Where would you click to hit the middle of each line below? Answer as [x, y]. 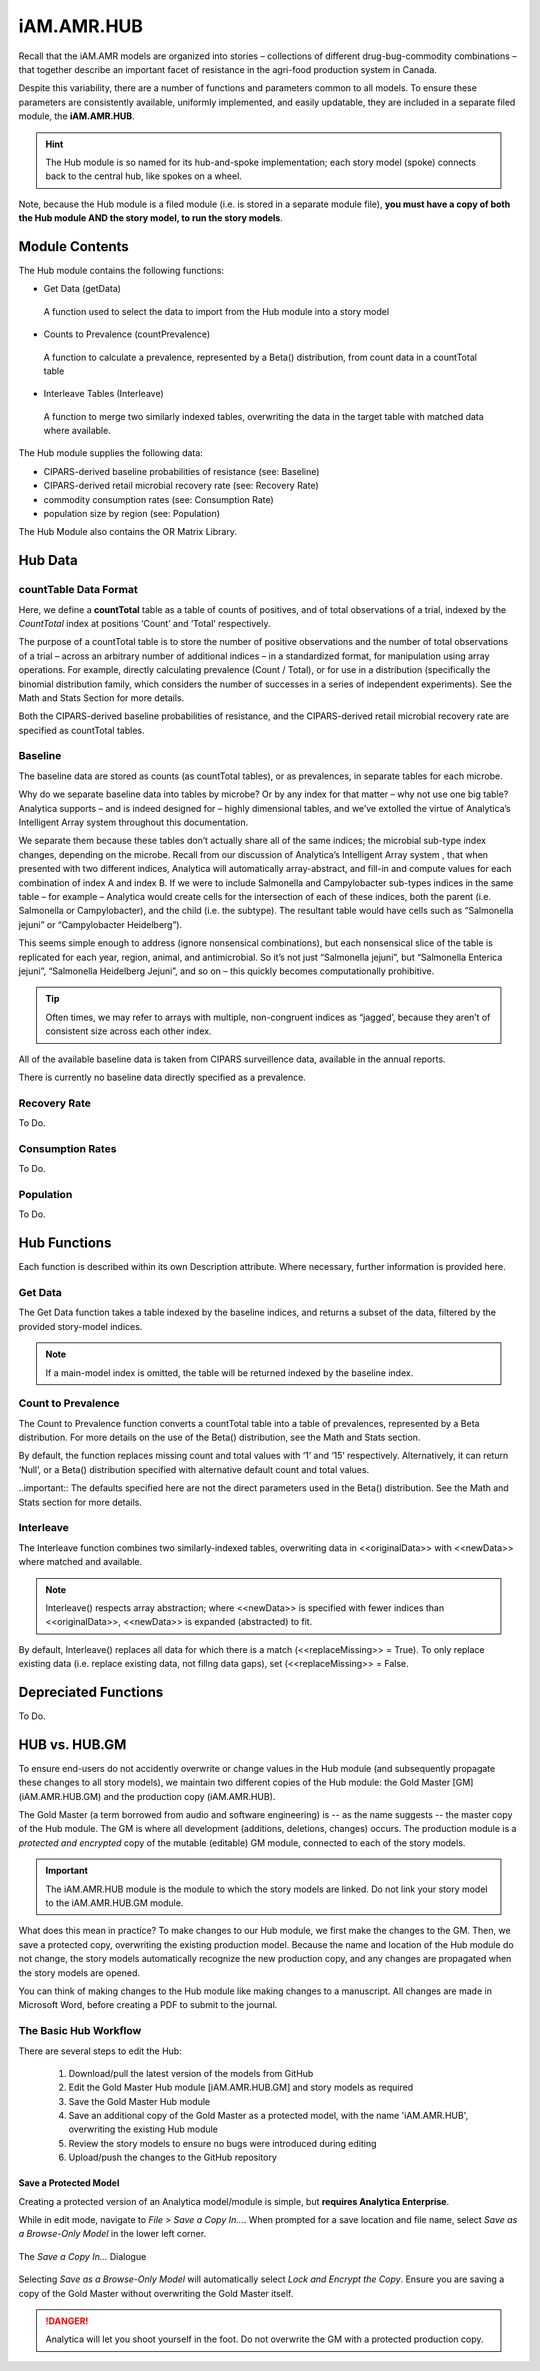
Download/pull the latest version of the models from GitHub [191, 2073]
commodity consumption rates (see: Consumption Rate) [158, 499]
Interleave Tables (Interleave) [103, 394]
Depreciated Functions [91, 1691]
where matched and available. [80, 1562]
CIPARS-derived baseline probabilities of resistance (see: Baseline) [181, 471]
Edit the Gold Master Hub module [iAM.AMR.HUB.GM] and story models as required [241, 2087]
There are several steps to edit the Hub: [100, 2051]
